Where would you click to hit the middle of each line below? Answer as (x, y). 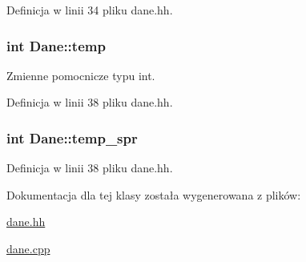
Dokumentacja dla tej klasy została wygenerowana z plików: (154, 194)
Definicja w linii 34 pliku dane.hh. (90, 10)
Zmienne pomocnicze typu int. (81, 75)
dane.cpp (28, 248)
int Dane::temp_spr (72, 137)
